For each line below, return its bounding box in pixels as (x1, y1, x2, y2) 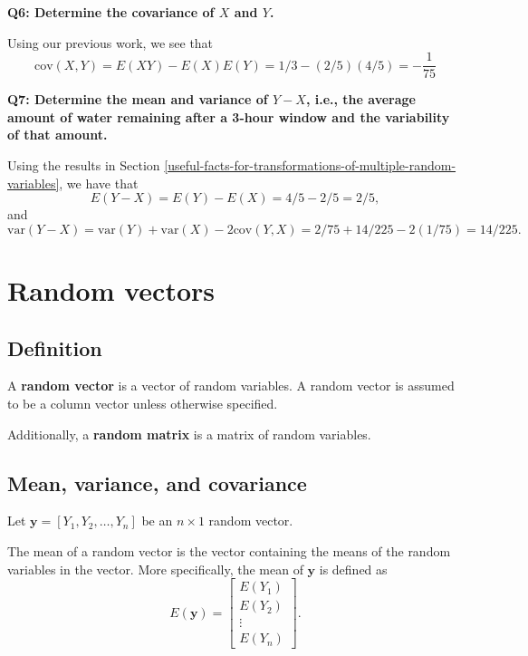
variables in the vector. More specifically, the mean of (7, 559, 303, 578)
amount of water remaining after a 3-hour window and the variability (7, 107, 450, 126)
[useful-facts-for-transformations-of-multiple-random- (164, 156, 456, 175)
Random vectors (7, 272, 216, 308)
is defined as (319, 559, 388, 578)
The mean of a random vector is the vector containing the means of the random (7, 541, 451, 560)
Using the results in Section (7, 156, 160, 175)
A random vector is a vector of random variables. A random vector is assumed (7, 376, 455, 395)
